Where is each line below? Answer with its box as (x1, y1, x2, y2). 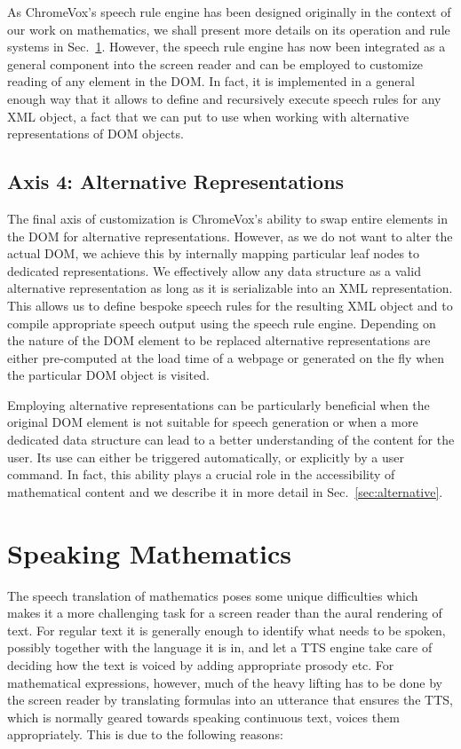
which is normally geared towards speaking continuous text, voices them (7, 707, 400, 726)
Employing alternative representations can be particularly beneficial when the (7, 395, 430, 414)
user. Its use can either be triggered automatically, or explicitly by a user (7, 447, 404, 466)
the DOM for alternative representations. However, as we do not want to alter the (7, 226, 453, 245)
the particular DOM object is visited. (7, 366, 210, 384)
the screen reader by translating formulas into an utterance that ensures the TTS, (7, 690, 453, 709)
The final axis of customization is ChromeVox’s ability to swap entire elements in (7, 209, 448, 227)
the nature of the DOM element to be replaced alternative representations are (7, 331, 431, 350)
